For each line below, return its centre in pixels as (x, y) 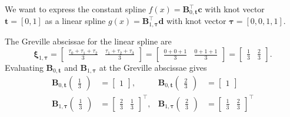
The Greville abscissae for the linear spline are (88, 41)
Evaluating (24, 67)
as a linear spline (75, 21)
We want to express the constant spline (75, 9)
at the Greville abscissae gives (153, 67)
